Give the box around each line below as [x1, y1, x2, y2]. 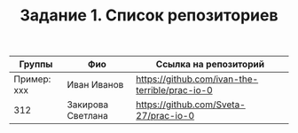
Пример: [13, 73, 51, 85]
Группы [19, 59, 53, 71]
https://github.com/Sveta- [136, 98, 246, 111]
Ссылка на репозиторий [155, 59, 264, 71]
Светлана [67, 110, 108, 122]
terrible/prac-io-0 [136, 84, 213, 97]
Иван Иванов [67, 79, 124, 91]
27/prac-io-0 [136, 110, 195, 122]
